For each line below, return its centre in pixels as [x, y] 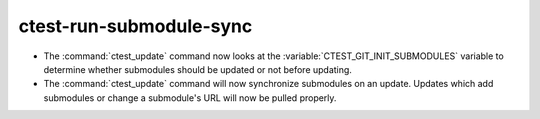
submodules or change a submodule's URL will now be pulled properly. [190, 97]
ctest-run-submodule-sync [135, 26]
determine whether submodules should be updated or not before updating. [197, 69]
